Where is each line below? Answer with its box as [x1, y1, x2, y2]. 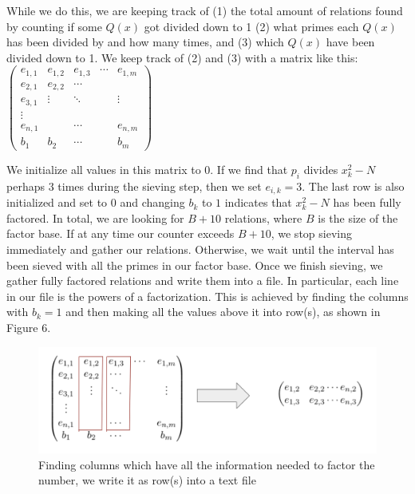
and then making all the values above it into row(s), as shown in [65, 303, 381, 320]
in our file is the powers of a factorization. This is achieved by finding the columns [6, 287, 409, 304]
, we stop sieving [271, 225, 352, 242]
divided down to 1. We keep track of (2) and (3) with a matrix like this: [6, 49, 358, 65]
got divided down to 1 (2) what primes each [144, 18, 359, 34]
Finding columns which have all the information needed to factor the [38, 456, 375, 472]
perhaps [6, 177, 45, 194]
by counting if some [6, 18, 102, 34]
